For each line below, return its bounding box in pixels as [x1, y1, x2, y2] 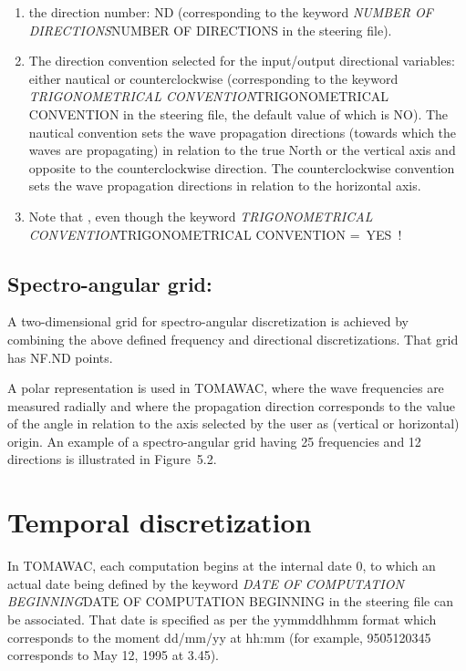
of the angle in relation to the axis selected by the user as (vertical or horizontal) [7, 414, 460, 433]
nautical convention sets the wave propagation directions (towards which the [28, 122, 457, 141]
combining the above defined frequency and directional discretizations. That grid [7, 329, 459, 348]
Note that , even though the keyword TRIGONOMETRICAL [28, 206, 373, 225]
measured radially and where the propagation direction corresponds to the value [7, 396, 455, 415]
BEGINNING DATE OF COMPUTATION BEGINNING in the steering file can [7, 592, 453, 611]
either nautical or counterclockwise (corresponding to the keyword [28, 68, 399, 88]
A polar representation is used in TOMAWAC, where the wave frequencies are [7, 378, 444, 397]
